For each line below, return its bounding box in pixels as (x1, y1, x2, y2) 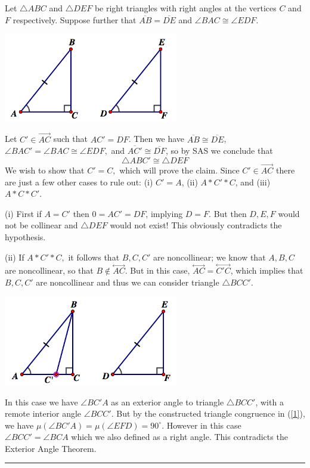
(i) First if (5, 207, 42, 219)
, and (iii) (235, 175, 271, 188)
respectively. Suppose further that (13, 13, 137, 26)
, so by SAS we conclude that (165, 144, 273, 157)
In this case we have (5, 395, 78, 408)
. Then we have (128, 132, 185, 145)
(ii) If (5, 250, 24, 263)
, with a (255, 395, 284, 408)
